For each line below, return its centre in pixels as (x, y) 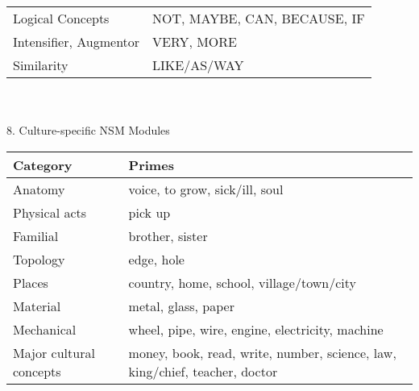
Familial (36, 235)
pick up (149, 212)
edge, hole (156, 259)
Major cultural (54, 352)
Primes (151, 164)
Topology (39, 259)
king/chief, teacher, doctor (203, 371)
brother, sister (168, 235)
